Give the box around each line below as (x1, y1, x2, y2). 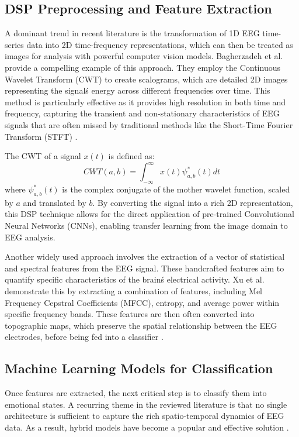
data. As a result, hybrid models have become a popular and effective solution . (5, 421, 289, 433)
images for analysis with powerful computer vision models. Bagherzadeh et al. (5, 50, 283, 62)
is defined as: (108, 150, 155, 162)
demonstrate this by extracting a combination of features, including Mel (5, 284, 262, 297)
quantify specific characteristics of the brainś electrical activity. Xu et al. (5, 273, 265, 285)
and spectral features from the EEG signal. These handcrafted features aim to (5, 261, 284, 274)
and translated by (23, 196, 86, 208)
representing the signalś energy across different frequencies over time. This (5, 84, 270, 97)
